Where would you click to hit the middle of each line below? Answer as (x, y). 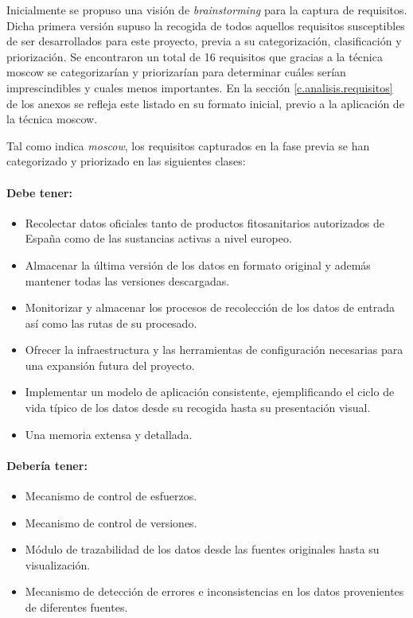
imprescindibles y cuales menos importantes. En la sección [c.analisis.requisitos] (200, 87)
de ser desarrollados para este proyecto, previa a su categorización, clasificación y (204, 41)
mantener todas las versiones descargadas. (127, 280)
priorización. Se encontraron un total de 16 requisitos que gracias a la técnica (195, 56)
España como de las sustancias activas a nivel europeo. (158, 238)
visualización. (58, 564)
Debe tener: (39, 192)
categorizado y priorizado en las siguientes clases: (126, 161)
